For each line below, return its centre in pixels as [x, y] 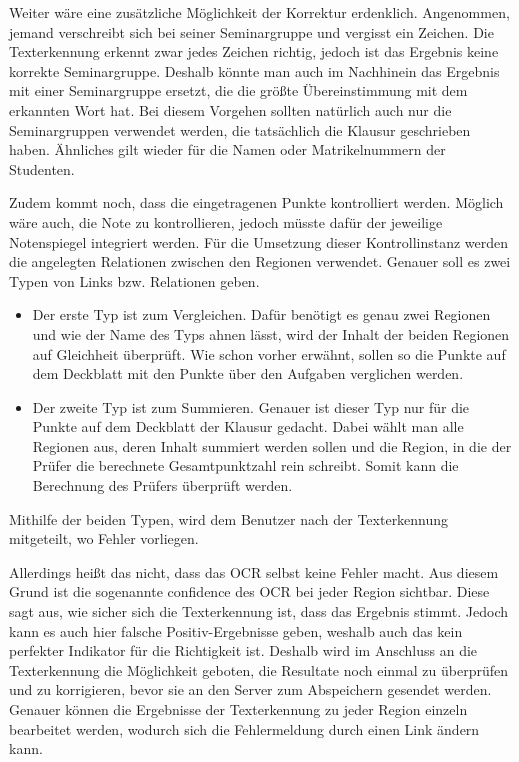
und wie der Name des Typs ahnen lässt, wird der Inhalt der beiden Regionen [271, 333]
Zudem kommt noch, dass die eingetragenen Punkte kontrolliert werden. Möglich [256, 202]
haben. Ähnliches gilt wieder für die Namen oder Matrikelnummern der [227, 149]
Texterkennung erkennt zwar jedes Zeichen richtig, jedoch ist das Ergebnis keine [254, 51]
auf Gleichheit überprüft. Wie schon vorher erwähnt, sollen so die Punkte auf [269, 353]
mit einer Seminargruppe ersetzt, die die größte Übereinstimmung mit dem [238, 90]
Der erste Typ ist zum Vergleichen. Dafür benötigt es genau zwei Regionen [261, 314]
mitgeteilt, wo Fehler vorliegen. [104, 538]
